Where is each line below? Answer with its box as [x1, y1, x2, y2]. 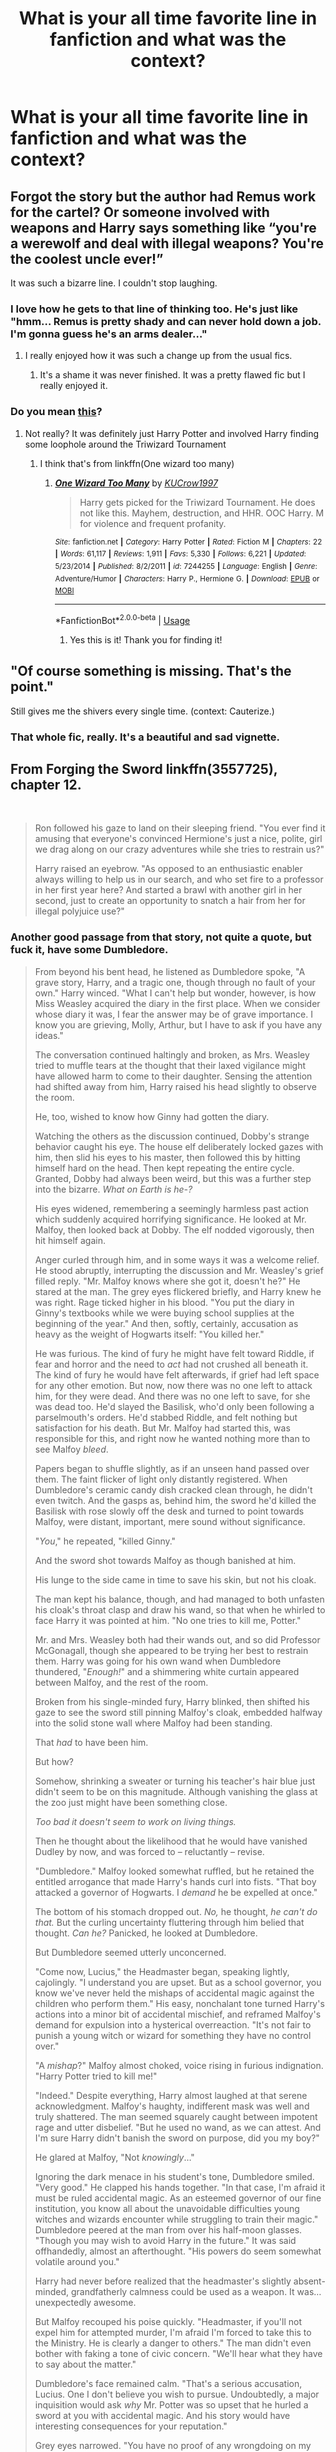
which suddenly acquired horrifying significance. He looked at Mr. [34, 1213, 307, 1225]
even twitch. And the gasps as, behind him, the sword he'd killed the [34, 1494, 317, 1506]
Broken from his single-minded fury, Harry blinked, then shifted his [34, 1695, 310, 1707]
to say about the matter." [34, 2358, 137, 2370]
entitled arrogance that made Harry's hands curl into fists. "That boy [34, 1875, 317, 1887]
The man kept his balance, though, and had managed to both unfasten [34, 1593, 325, 1605]
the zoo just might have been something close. [34, 1796, 228, 1808]
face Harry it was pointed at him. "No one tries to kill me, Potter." [34, 1614, 302, 1626]
